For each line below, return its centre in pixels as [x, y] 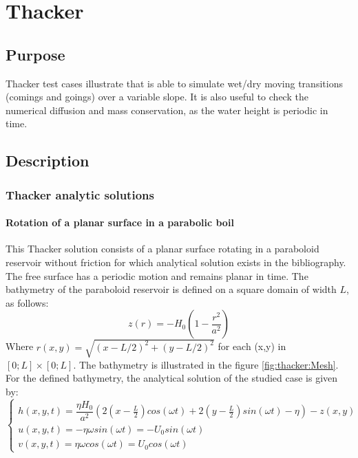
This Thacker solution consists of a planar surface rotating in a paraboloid [162, 249]
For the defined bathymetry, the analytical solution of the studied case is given [172, 378]
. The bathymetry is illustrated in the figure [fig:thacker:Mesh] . [206, 364]
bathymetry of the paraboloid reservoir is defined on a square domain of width [171, 289]
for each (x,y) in [252, 346]
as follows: [27, 302]
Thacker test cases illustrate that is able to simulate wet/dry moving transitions [174, 83]
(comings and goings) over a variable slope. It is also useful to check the [157, 97]
